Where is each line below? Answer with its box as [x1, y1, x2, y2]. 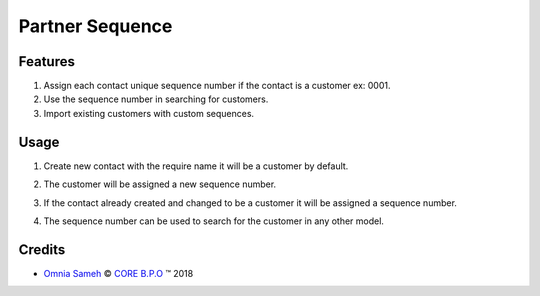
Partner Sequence [18, 15, 173, 37]
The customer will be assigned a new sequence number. [43, 178, 277, 190]
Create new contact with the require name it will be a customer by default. [43, 160, 349, 172]
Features [18, 53, 75, 70]
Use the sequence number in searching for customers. [43, 93, 269, 105]
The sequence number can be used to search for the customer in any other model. [43, 215, 385, 227]
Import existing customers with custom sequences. [43, 107, 255, 119]
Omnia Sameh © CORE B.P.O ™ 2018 [43, 267, 194, 279]
